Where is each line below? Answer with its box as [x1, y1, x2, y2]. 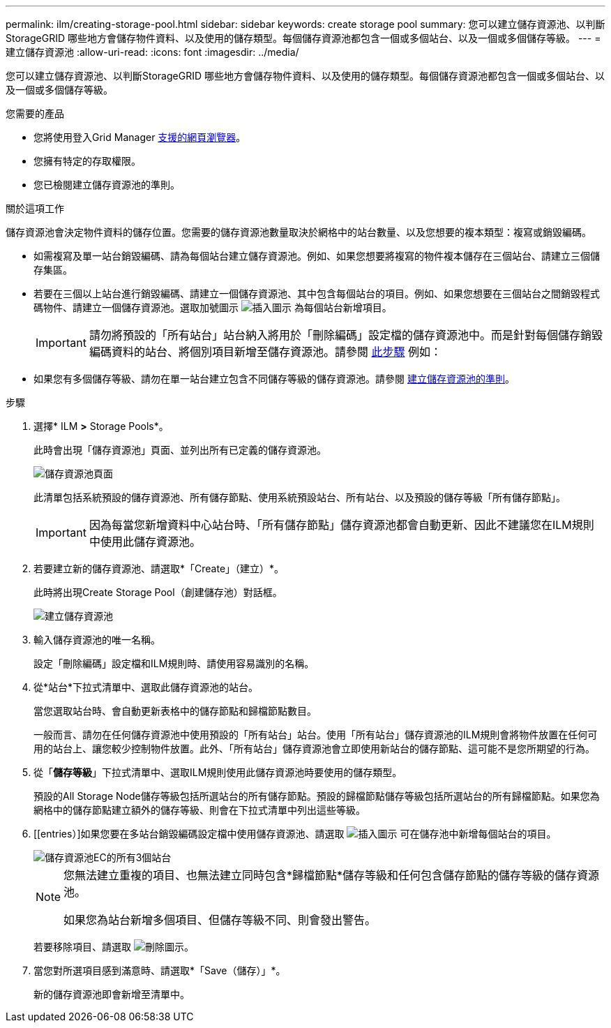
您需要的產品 [6, 107, 64, 119]
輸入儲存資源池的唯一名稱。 [33, 634, 160, 646]
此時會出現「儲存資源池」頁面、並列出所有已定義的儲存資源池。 [33, 444, 326, 456]
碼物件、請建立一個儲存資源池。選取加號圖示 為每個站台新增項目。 [33, 301, 392, 313]
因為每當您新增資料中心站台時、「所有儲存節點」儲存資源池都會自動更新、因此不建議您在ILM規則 [89, 518, 594, 532]
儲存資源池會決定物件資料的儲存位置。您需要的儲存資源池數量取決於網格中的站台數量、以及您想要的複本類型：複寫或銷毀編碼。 [6, 226, 591, 238]
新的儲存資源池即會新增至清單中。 [33, 988, 190, 1000]
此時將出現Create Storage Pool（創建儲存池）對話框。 [33, 586, 282, 598]
